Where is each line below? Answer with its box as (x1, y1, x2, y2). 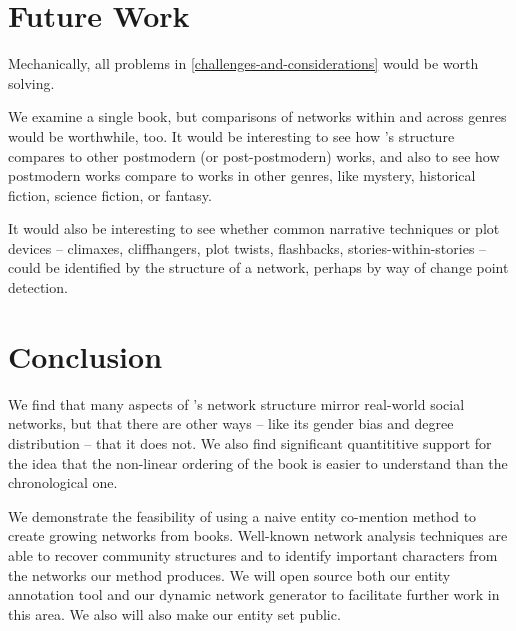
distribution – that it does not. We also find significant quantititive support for (8, 432, 492, 453)
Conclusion (8, 335, 163, 376)
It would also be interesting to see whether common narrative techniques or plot (8, 218, 500, 239)
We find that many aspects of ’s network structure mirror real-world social (8, 393, 465, 414)
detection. (8, 277, 68, 298)
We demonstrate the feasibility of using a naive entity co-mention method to (8, 505, 477, 526)
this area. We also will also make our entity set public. (8, 603, 341, 624)
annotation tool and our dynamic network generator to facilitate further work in (8, 584, 500, 605)
